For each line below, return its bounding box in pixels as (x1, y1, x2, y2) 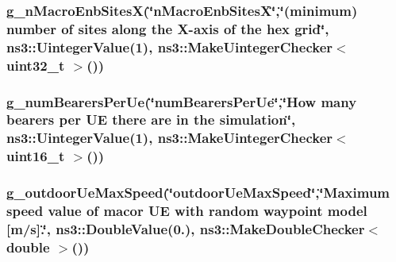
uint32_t (6, 55, 65, 75)
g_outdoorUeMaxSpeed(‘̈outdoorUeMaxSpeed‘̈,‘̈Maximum (6, 183, 390, 202)
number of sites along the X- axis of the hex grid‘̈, (6, 18, 329, 38)
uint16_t (6, 146, 65, 166)
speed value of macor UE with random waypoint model (6, 201, 367, 221)
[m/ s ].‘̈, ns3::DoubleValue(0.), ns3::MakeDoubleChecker (6, 218, 365, 238)
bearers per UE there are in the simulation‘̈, (6, 110, 296, 129)
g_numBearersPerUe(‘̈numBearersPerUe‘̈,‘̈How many (6, 91, 357, 111)
